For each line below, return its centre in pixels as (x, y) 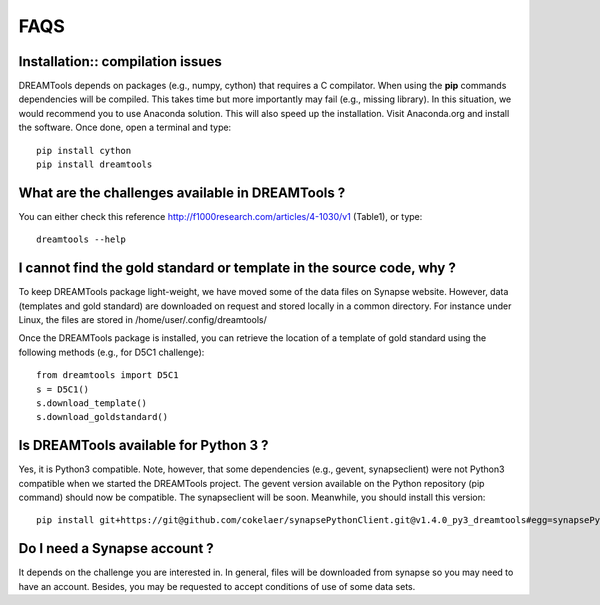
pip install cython (84, 150)
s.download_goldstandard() (102, 417)
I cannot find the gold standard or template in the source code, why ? (237, 268)
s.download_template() (92, 403)
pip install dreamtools (94, 164)
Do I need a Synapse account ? (116, 548)
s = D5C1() (63, 389)
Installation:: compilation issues (120, 61)
